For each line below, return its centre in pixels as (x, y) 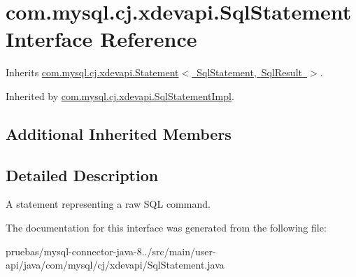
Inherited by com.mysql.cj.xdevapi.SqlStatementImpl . (120, 95)
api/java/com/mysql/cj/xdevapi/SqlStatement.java (115, 265)
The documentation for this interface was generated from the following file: (166, 228)
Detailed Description (82, 175)
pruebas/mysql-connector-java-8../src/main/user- (111, 251)
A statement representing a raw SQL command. (108, 204)
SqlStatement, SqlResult (249, 72)
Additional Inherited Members (119, 133)
